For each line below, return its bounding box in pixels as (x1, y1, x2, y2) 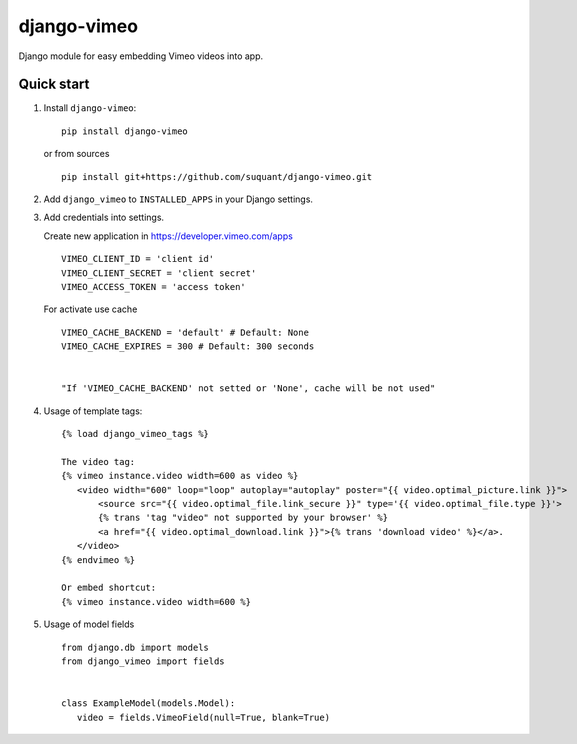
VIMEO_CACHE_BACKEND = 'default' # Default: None (61, 326, 310, 338)
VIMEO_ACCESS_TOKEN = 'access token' (61, 281, 247, 292)
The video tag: (61, 456, 136, 467)
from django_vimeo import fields (61, 655, 225, 667)
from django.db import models (61, 641, 210, 653)
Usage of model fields (43, 618, 135, 630)
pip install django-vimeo (61, 125, 189, 137)
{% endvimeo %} (61, 554, 136, 565)
